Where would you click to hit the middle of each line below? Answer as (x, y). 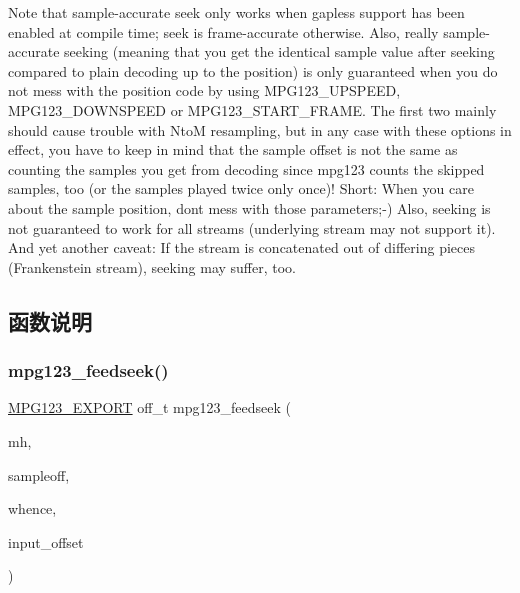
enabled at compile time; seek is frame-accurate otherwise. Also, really (223, 31)
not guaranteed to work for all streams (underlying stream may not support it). (252, 227)
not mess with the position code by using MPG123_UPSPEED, (204, 90)
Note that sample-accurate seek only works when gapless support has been (236, 12)
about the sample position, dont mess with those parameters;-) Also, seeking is (249, 207)
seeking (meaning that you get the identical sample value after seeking (279, 51)
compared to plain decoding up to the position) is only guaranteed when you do (253, 70)
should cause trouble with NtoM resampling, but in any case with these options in (260, 129)
